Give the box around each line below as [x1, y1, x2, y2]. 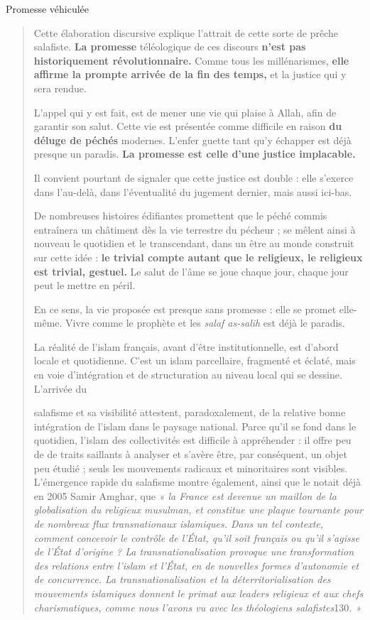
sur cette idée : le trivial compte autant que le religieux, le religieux [33, 249, 363, 264]
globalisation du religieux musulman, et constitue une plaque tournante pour [33, 502, 364, 517]
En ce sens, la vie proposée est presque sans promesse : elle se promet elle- [33, 301, 357, 316]
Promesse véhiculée [6, 1, 89, 16]
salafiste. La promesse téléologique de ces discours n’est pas [33, 39, 306, 54]
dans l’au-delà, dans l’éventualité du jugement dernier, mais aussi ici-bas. [33, 184, 352, 199]
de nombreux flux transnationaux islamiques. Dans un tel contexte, [33, 516, 324, 531]
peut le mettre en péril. [33, 278, 136, 293]
